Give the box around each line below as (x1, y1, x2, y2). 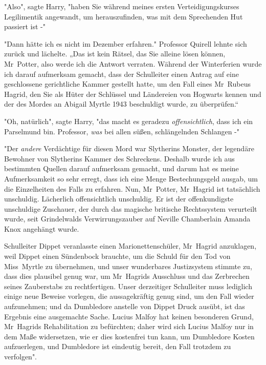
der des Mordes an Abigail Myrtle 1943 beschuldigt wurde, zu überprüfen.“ (4, 98, 239, 109)
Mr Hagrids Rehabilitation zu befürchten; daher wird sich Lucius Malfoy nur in (4, 321, 254, 332)
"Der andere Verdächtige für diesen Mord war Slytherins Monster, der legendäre (4, 143, 254, 154)
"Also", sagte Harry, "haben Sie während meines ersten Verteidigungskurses (4, 1, 239, 11)
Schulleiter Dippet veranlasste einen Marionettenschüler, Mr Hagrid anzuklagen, (4, 240, 257, 251)
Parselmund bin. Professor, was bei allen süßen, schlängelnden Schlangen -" (4, 126, 240, 136)
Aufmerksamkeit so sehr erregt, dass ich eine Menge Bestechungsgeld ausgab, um (4, 173, 258, 184)
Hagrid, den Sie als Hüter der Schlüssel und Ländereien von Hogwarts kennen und (4, 88, 261, 99)
